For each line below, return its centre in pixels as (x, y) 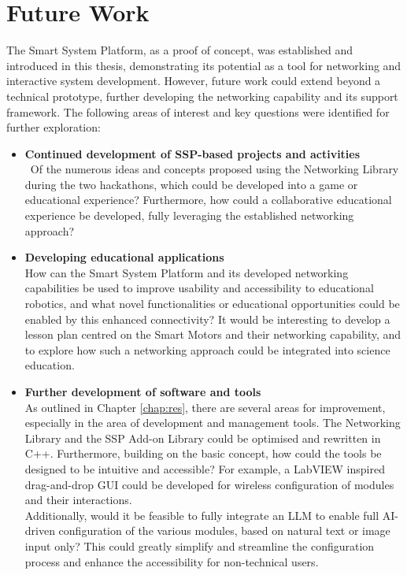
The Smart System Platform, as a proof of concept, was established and (180, 50)
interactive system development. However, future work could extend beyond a (194, 81)
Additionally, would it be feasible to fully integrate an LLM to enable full (202, 515)
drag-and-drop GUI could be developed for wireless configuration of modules (209, 484)
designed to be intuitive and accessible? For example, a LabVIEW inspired (205, 468)
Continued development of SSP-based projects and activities (192, 153)
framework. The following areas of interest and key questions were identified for (198, 111)
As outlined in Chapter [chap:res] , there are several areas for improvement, (205, 407)
